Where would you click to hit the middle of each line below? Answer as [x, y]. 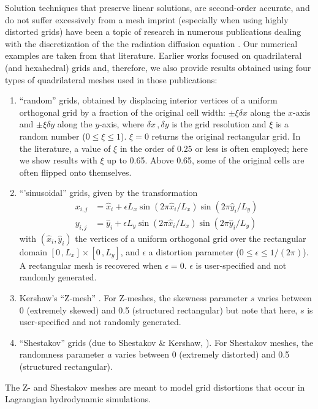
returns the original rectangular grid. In [226, 136]
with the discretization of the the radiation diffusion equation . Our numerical [151, 43]
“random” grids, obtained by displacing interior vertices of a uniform [148, 100]
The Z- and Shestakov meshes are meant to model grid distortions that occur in [155, 387]
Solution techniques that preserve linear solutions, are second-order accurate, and [157, 7]
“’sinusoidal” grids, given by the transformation [108, 193]
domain [33, 251]
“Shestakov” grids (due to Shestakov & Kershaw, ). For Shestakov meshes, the [166, 342]
